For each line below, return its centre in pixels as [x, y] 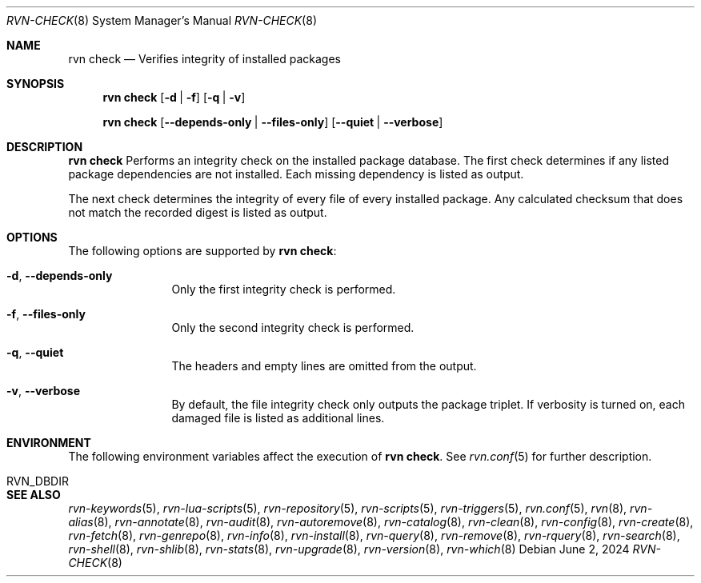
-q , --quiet [35, 352]
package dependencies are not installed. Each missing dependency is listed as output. [296, 174]
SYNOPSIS [36, 84]
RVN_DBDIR [38, 481]
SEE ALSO [34, 495]
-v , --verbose [44, 391]
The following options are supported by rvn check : [202, 251]
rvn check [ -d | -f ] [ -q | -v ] [174, 97]
